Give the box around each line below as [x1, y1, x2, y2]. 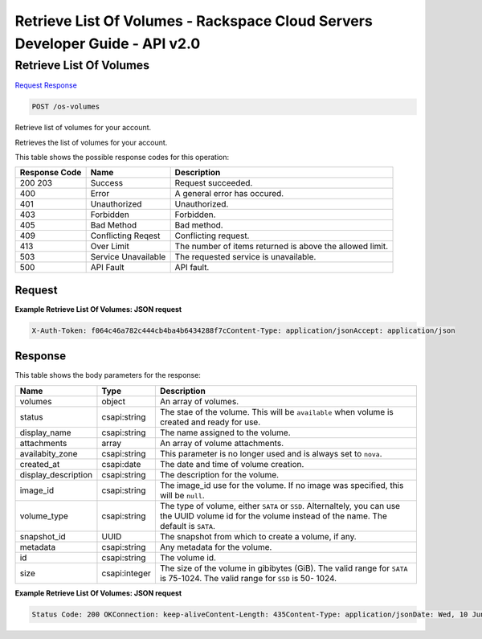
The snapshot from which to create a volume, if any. [159, 530, 357, 542]
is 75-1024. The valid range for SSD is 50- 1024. [159, 572, 337, 584]
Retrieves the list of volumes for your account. [14, 137, 168, 147]
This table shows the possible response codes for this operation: [14, 152, 230, 162]
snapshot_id [19, 530, 66, 542]
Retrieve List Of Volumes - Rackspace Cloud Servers [14, 12, 373, 30]
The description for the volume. [159, 469, 280, 480]
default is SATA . [159, 520, 216, 531]
